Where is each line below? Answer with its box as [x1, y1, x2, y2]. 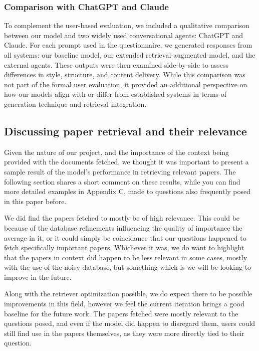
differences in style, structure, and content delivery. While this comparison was [4, 69, 245, 80]
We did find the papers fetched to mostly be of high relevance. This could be [4, 213, 240, 223]
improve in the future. [4, 271, 72, 282]
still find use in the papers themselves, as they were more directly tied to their [4, 327, 244, 338]
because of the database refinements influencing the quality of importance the [4, 222, 242, 233]
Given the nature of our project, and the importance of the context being [4, 146, 229, 157]
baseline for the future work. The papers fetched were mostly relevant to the [4, 308, 238, 318]
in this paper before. [4, 196, 67, 206]
